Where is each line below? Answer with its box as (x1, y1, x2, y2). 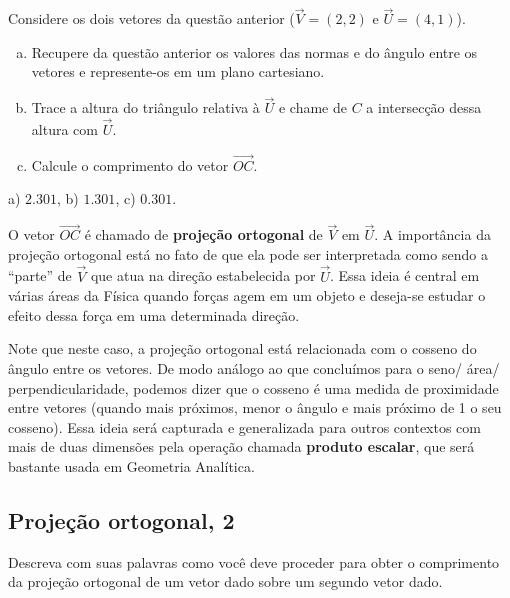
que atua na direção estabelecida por (90, 265, 316, 286)
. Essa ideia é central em (329, 265, 480, 286)
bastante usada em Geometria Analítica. (8, 456, 255, 476)
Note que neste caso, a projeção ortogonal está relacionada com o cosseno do (8, 338, 477, 359)
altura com (31, 119, 98, 140)
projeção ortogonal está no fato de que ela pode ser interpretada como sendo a (8, 243, 488, 264)
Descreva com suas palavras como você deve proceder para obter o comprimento (8, 551, 500, 572)
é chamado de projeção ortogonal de (84, 224, 323, 245)
